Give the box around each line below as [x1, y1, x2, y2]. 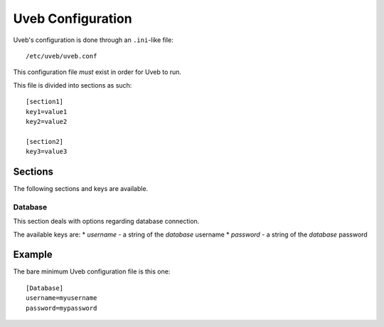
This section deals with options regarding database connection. [13, 217, 200, 226]
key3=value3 [26, 147, 68, 156]
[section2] [26, 137, 64, 145]
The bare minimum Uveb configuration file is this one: [13, 267, 171, 276]
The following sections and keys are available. [13, 184, 149, 192]
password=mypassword [26, 303, 97, 312]
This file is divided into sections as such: [13, 81, 132, 89]
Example [13, 249, 53, 261]
